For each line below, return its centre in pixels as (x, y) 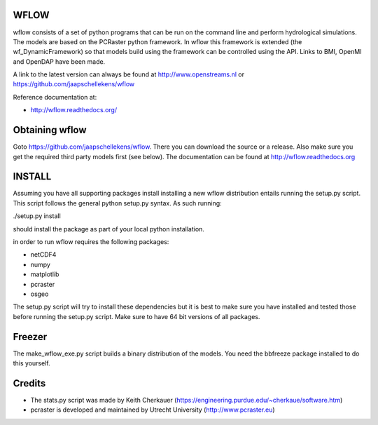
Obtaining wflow (50, 130)
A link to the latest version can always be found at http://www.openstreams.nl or (129, 74)
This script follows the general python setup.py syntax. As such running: (117, 203)
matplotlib (45, 274)
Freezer (30, 337)
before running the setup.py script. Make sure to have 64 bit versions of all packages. (136, 316)
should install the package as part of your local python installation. (108, 229)
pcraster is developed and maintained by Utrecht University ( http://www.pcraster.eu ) (153, 410)
